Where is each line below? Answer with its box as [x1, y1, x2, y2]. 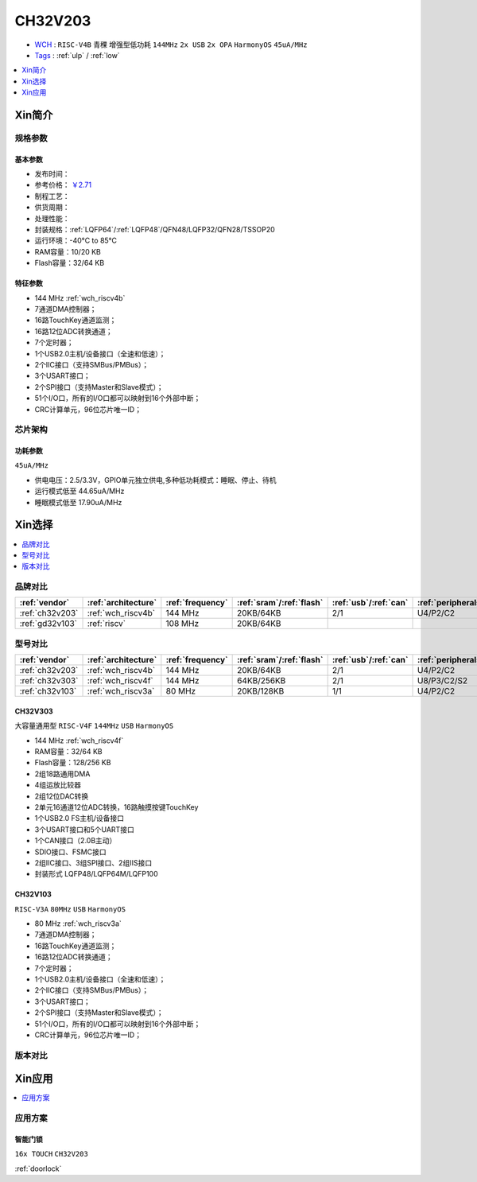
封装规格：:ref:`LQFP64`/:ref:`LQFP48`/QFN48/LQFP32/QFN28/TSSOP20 [34, 225, 276, 235]
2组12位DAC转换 [34, 791, 89, 801]
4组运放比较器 [34, 780, 82, 790]
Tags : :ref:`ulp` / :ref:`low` [34, 50, 120, 60]
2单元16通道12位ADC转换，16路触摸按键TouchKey [34, 802, 199, 811]
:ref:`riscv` [87, 618, 126, 629]
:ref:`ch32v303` [19, 675, 79, 686]
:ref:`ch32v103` [19, 686, 77, 697]
